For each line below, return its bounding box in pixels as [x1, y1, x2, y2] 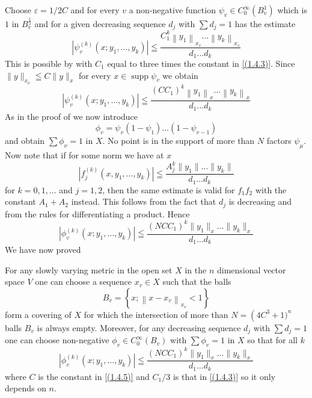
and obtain [5, 134, 45, 147]
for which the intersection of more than [84, 308, 228, 320]
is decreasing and [228, 195, 292, 208]
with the [255, 183, 287, 196]
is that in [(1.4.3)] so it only [173, 370, 276, 382]
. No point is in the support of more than [102, 134, 255, 147]
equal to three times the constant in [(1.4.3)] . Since [107, 57, 295, 69]
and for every [70, 4, 120, 16]
